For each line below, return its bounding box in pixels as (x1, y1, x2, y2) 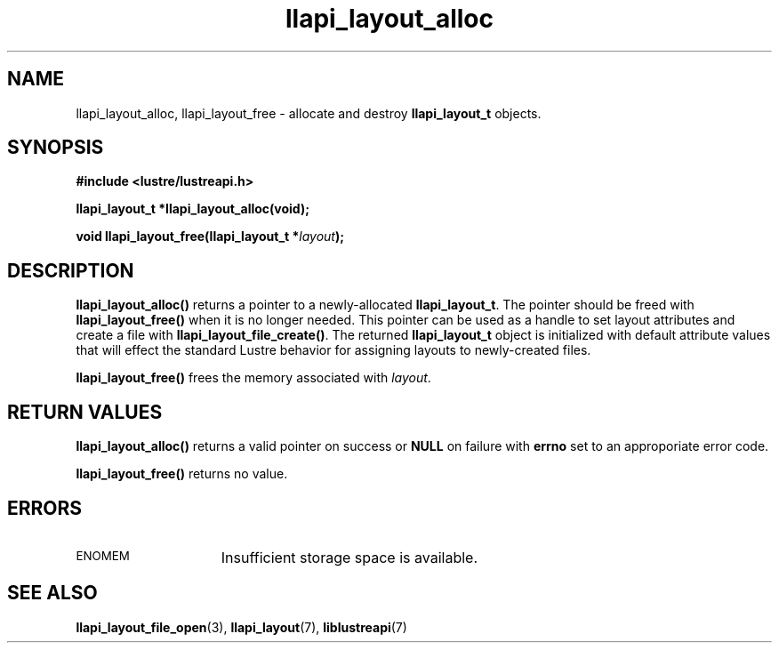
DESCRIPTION (7, 259, 134, 282)
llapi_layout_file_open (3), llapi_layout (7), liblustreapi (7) (76, 619, 407, 635)
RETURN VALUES (7, 400, 163, 423)
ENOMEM (76, 548, 130, 563)
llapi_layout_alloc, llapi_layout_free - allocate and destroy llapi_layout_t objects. (76, 105, 542, 121)
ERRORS (7, 496, 83, 519)
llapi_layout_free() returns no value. (76, 466, 288, 482)
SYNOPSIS (7, 136, 104, 159)
